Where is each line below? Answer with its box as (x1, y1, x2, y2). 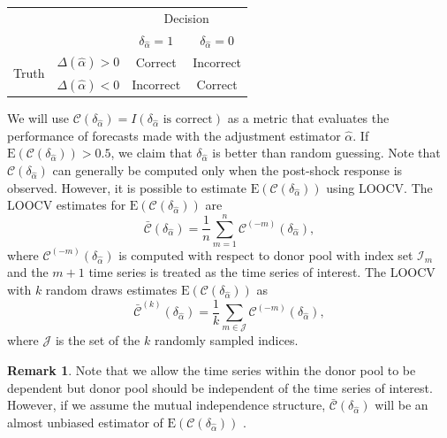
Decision (163, 8, 209, 27)
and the (7, 263, 49, 281)
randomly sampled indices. (154, 331, 299, 350)
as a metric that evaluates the (227, 109, 390, 127)
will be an (375, 396, 428, 414)
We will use (7, 109, 70, 127)
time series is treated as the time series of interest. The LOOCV (88, 263, 436, 281)
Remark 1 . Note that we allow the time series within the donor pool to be (7, 361, 416, 380)
